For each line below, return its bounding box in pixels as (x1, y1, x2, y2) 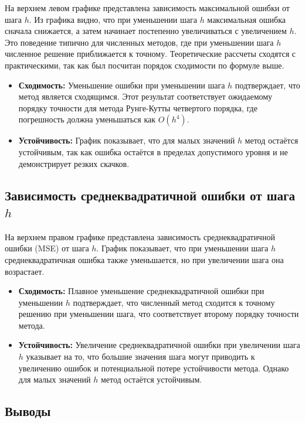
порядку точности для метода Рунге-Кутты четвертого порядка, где (18, 101, 257, 114)
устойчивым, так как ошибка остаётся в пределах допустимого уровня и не (18, 145, 288, 158)
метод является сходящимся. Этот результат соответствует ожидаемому (18, 90, 273, 103)
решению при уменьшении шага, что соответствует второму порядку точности (18, 308, 299, 320)
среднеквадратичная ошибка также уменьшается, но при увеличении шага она (5, 253, 284, 265)
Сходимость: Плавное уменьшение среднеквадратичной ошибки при (18, 285, 265, 297)
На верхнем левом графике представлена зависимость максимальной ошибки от (5, 2, 290, 13)
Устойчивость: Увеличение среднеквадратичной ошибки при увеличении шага (18, 339, 300, 351)
